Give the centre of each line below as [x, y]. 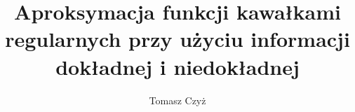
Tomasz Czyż [177, 100]
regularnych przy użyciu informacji [177, 39]
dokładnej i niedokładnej [177, 66]
